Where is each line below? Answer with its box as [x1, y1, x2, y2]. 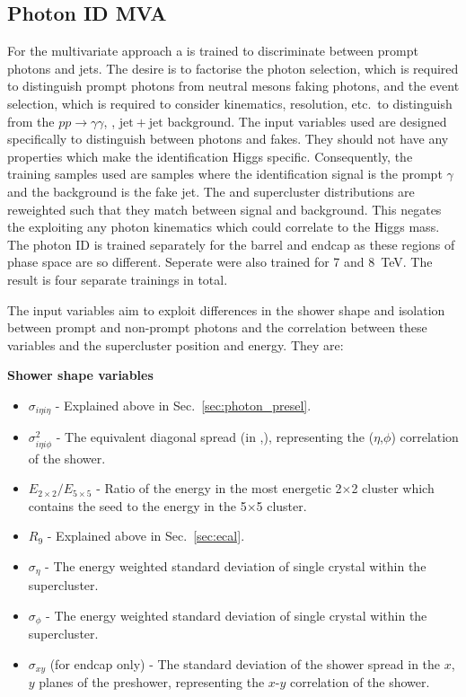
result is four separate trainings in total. [7, 269, 228, 288]
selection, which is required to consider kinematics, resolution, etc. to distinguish [7, 93, 453, 112]
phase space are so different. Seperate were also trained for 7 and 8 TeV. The [7, 252, 433, 271]
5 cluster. [256, 496, 307, 515]
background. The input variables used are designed [167, 111, 447, 130]
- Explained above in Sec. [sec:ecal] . [47, 526, 245, 545]
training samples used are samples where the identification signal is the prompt [7, 164, 443, 183]
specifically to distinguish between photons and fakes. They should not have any [7, 129, 449, 148]
